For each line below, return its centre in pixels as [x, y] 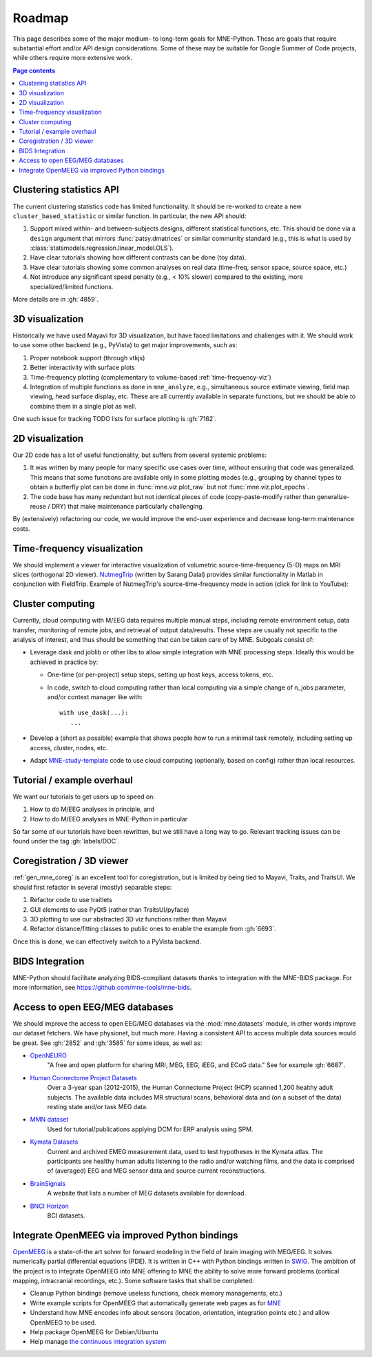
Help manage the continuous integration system [98, 1342]
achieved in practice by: [64, 662]
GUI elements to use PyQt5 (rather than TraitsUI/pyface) [110, 909]
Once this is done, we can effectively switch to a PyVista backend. [107, 941]
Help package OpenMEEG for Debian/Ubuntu [94, 1331]
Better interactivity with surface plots [82, 368]
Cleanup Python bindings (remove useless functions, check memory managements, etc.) [156, 1293]
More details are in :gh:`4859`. [56, 300]
